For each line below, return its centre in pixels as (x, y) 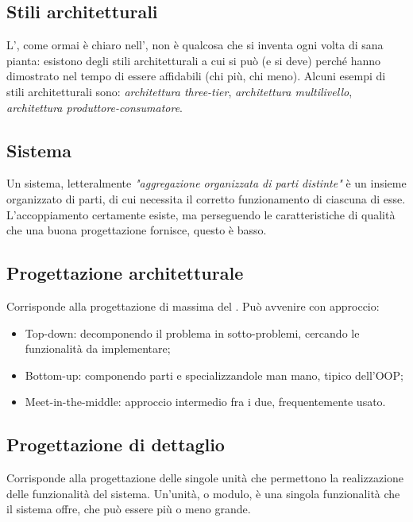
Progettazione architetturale (125, 273)
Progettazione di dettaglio (116, 445)
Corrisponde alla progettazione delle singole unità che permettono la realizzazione (205, 478)
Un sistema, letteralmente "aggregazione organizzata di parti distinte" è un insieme (206, 183)
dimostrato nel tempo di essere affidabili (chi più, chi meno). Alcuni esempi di (196, 76)
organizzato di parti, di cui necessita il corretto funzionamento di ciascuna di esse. (206, 198)
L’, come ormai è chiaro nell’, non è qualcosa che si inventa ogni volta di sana (195, 45)
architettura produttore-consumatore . (95, 107)
